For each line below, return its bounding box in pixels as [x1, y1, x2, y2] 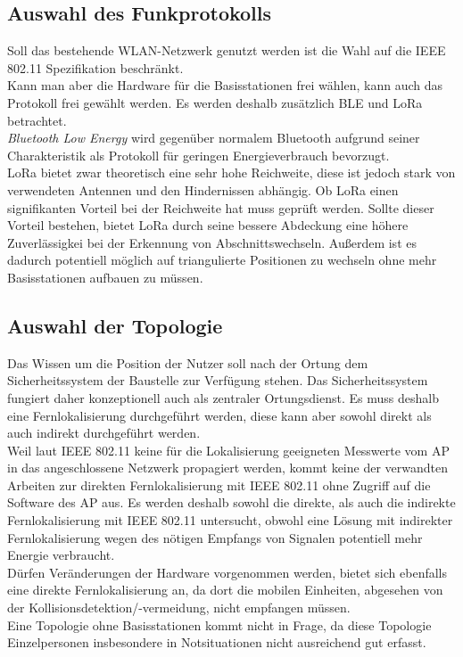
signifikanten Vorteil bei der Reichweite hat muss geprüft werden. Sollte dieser [7, 198, 434, 217]
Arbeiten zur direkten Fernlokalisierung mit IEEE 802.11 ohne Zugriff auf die [7, 475, 431, 494]
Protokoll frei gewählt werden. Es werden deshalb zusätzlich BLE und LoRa [7, 93, 423, 111]
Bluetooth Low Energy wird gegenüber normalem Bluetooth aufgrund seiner [7, 128, 420, 147]
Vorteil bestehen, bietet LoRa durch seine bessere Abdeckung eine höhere [7, 216, 409, 234]
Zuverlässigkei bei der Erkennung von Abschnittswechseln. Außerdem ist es [7, 233, 417, 251]
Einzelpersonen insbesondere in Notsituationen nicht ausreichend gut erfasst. [7, 633, 426, 652]
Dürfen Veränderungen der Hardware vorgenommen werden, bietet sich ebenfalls [7, 563, 448, 581]
